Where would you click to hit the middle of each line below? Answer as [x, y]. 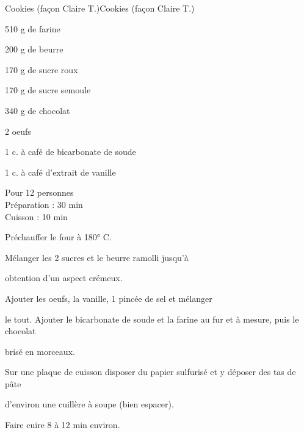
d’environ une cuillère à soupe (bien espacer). [89, 404]
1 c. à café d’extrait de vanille [60, 172]
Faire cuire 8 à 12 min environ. [63, 425]
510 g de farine [33, 28]
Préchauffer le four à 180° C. [58, 237]
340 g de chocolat [38, 110]
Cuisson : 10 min [36, 216]
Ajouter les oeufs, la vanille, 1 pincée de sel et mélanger [109, 298]
